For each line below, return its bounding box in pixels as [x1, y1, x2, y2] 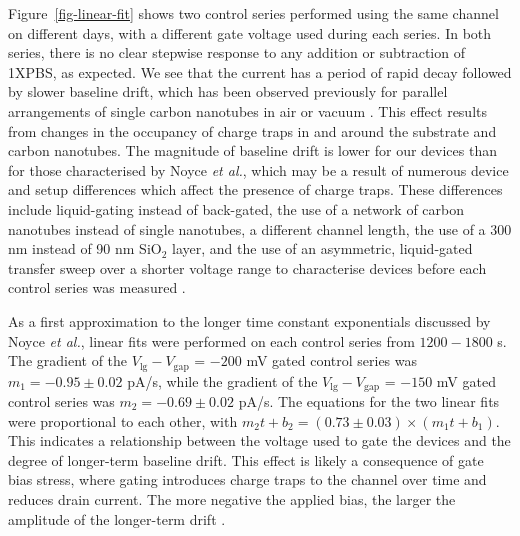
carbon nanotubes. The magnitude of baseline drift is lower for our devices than [8, 140, 497, 161]
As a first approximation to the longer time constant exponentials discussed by [8, 310, 491, 331]
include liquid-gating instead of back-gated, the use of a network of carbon [8, 198, 465, 219]
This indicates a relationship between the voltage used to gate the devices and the [8, 430, 511, 451]
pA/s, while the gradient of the [127, 370, 318, 391]
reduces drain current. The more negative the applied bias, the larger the [8, 488, 456, 509]
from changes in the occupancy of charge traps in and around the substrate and [8, 120, 497, 141]
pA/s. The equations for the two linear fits [238, 391, 500, 411]
